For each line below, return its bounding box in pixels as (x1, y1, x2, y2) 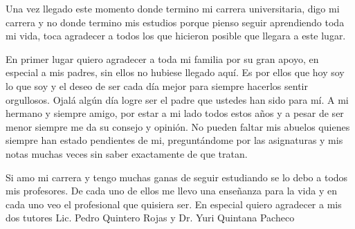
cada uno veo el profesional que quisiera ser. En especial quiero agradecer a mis (6, 196, 342, 211)
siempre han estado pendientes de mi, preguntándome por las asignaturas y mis (6, 133, 343, 147)
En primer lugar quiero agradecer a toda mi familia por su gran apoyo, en (6, 51, 319, 66)
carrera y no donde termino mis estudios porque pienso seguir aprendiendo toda (6, 15, 345, 29)
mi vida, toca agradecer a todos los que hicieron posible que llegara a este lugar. (6, 28, 346, 43)
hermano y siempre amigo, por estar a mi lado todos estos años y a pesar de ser (6, 106, 344, 120)
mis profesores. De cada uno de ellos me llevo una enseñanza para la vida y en (6, 183, 337, 198)
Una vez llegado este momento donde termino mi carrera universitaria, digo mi (6, 1, 340, 15)
